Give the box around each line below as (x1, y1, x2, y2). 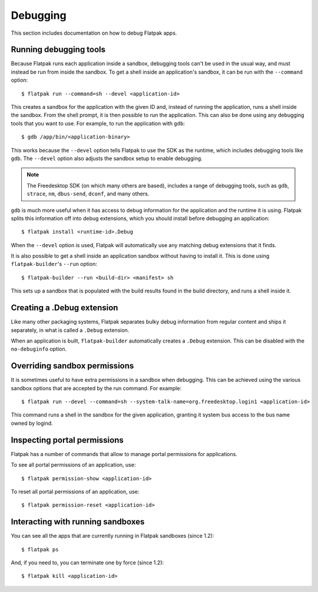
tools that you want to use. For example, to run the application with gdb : (11, 119, 185, 127)
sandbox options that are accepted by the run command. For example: (11, 384, 182, 391)
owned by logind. (11, 420, 53, 427)
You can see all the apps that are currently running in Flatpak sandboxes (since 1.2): (11, 533, 214, 540)
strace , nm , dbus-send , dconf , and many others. (26, 190, 150, 197)
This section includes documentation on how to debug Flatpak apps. (11, 29, 177, 36)
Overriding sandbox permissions (11, 361, 134, 371)
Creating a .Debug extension (11, 303, 118, 313)
